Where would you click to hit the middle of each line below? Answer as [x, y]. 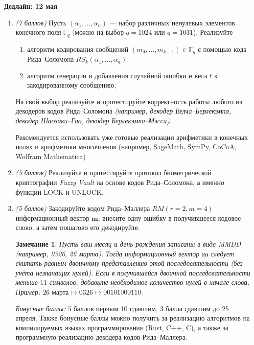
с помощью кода [222, 49]
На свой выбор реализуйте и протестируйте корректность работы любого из [129, 101]
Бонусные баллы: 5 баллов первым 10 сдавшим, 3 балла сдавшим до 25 [122, 308]
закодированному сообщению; [72, 85]
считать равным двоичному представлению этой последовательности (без [129, 263]
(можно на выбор [98, 32]
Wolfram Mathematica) [50, 156]
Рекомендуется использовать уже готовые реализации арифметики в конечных [132, 137]
